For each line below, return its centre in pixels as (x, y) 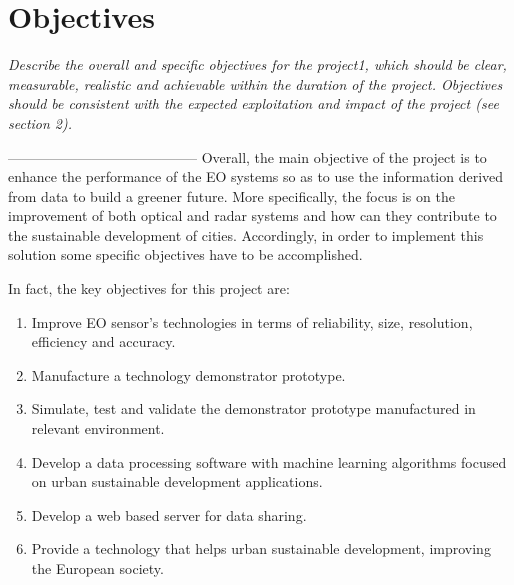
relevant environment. (98, 428)
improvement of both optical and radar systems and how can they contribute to (252, 215)
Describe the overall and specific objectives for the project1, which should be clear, (257, 64)
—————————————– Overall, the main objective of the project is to (247, 156)
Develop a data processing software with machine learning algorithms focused (269, 461)
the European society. (97, 568)
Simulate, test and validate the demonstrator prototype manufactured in (253, 408)
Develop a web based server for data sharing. (169, 514)
